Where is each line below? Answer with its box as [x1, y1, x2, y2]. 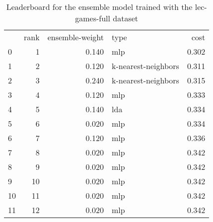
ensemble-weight [47, 31, 104, 43]
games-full [75, 12, 110, 24]
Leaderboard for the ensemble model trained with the [6, 1, 193, 12]
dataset [113, 12, 139, 24]
